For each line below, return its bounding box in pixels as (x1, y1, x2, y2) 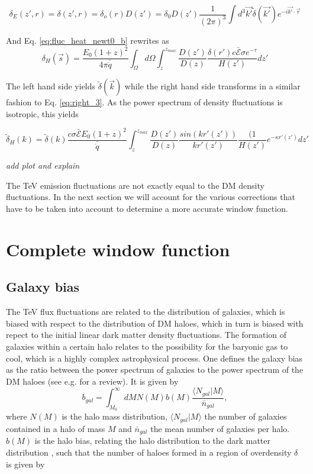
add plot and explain (6, 159, 80, 172)
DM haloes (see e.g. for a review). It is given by (6, 375, 179, 387)
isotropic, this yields (6, 107, 79, 120)
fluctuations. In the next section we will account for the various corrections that (6, 191, 295, 203)
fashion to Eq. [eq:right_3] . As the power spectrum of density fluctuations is (6, 96, 283, 108)
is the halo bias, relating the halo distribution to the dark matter (34, 434, 270, 447)
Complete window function (6, 237, 230, 261)
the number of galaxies (204, 410, 287, 423)
